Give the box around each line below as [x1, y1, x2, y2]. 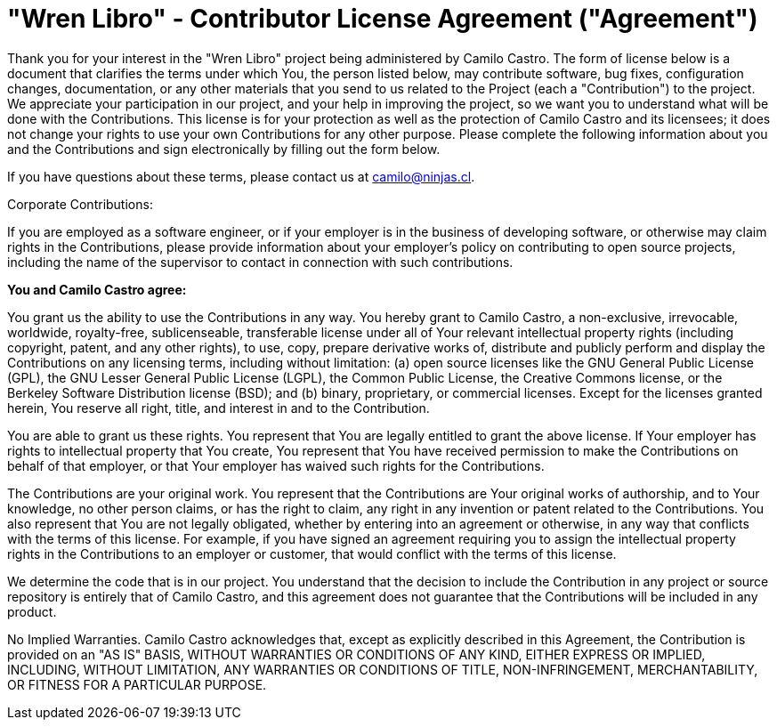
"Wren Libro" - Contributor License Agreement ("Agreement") [7, 4, 758, 34]
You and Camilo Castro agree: [7, 281, 187, 297]
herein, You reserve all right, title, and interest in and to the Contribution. [7, 400, 430, 416]
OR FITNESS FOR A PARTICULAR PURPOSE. [7, 676, 267, 692]
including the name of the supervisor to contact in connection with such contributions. [7, 254, 514, 270]
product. [7, 603, 57, 619]
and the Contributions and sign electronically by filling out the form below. [7, 141, 441, 157]
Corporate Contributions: [7, 196, 153, 212]
